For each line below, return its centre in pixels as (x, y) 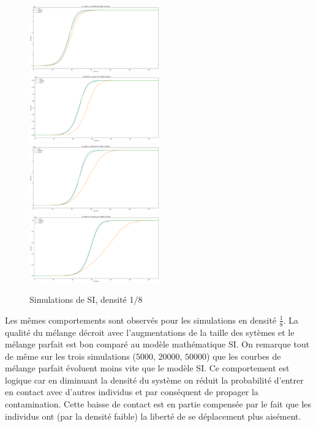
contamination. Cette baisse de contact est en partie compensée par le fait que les (158, 404)
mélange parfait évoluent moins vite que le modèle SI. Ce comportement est (147, 368)
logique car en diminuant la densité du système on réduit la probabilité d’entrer (154, 380)
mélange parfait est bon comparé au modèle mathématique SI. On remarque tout (157, 344)
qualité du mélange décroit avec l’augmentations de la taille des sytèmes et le (150, 332)
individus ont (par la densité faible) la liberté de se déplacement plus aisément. (153, 416)
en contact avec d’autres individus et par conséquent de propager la (132, 392)
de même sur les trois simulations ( (70, 356)
